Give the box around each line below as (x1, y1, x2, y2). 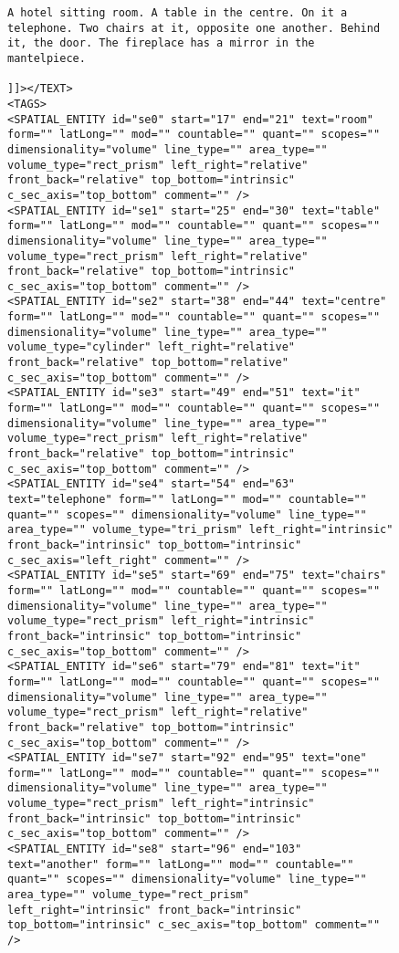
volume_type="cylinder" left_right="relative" (7, 340, 295, 354)
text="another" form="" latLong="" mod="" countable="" (7, 857, 354, 871)
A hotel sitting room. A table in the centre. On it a (7, 6, 348, 19)
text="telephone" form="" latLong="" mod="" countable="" (7, 493, 367, 506)
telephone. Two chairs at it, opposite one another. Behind (7, 21, 381, 35)
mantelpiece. (7, 51, 86, 65)
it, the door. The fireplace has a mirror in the (7, 37, 315, 50)
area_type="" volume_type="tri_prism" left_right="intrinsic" (7, 523, 394, 537)
